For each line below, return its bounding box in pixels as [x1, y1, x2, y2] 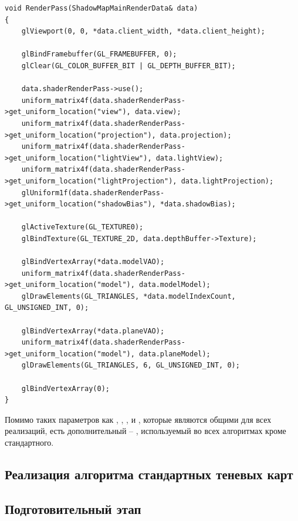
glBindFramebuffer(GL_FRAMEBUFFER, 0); [21, 50, 177, 59]
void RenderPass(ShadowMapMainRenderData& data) [5, 4, 198, 12]
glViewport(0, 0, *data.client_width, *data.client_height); [21, 27, 265, 36]
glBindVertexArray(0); [21, 384, 110, 393]
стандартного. [5, 436, 54, 448]
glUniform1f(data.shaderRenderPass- [21, 188, 165, 197]
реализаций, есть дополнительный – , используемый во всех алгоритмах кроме [5, 425, 286, 437]
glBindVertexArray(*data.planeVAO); [21, 326, 165, 335]
